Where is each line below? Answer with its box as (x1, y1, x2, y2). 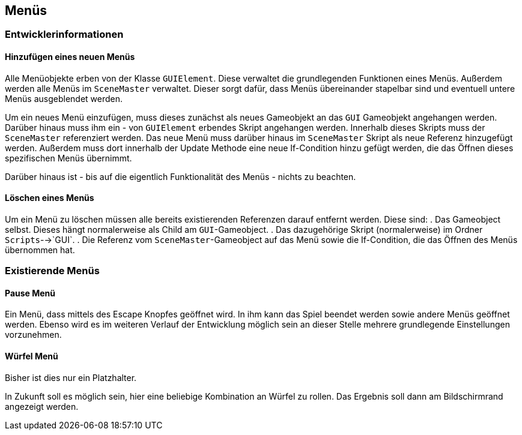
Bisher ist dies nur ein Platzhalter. (5, 372, 137, 383)
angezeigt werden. (5, 401, 79, 412)
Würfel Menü (5, 351, 58, 362)
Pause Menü (5, 287, 56, 298)
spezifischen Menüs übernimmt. (5, 152, 132, 163)
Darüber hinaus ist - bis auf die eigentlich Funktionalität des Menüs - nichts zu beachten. (5, 171, 356, 182)
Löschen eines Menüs (5, 193, 94, 203)
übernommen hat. (5, 244, 75, 255)
